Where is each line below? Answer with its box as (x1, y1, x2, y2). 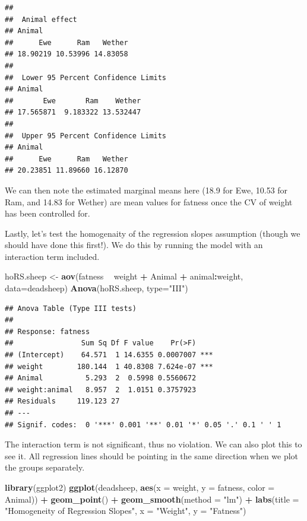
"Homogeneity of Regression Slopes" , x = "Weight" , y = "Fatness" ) (5, 504, 246, 517)
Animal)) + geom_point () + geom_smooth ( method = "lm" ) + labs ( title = (5, 493, 299, 505)
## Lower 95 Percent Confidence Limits (5, 73, 167, 82)
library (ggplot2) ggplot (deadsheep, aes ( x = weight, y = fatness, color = (5, 481, 275, 493)
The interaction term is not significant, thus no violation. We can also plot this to (5, 438, 302, 450)
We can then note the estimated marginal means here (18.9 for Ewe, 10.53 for (5, 183, 288, 196)
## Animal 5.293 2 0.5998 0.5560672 (5, 374, 197, 383)
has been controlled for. (5, 207, 90, 220)
